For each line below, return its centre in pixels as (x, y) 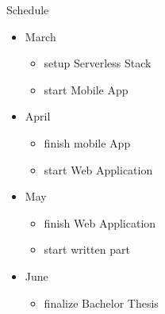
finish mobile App (87, 142)
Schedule (28, 10)
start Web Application (98, 169)
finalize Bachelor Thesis (101, 303)
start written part (87, 249)
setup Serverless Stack (98, 63)
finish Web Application (100, 222)
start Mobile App (86, 89)
